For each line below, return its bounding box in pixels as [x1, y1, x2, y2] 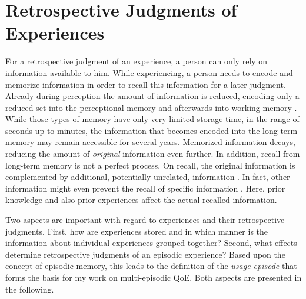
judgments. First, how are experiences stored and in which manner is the [5, 225, 268, 237]
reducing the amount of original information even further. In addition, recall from [5, 147, 300, 160]
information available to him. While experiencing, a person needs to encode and [5, 66, 293, 78]
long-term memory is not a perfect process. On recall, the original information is [5, 159, 295, 171]
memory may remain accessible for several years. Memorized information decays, [5, 136, 295, 148]
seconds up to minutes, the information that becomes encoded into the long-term [5, 124, 298, 136]
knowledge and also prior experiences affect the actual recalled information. [5, 193, 277, 206]
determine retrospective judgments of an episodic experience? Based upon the [5, 248, 285, 260]
